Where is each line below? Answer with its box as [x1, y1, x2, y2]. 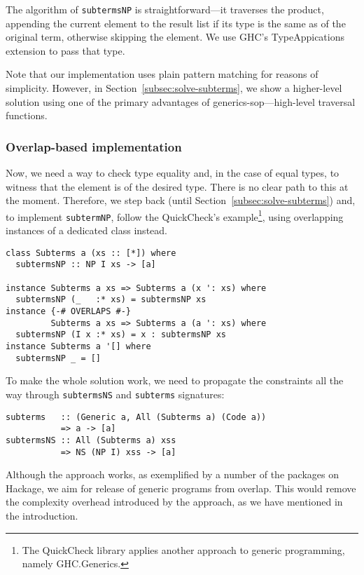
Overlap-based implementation [6, 137, 182, 155]
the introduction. [6, 508, 78, 522]
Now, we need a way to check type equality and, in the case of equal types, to [6, 165, 339, 180]
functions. [6, 108, 48, 123]
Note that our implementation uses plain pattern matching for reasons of [6, 67, 318, 81]
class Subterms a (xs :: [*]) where [6, 248, 176, 258]
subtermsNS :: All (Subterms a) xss [6, 435, 176, 445]
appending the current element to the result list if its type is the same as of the [6, 15, 346, 30]
